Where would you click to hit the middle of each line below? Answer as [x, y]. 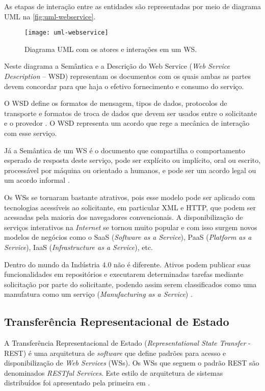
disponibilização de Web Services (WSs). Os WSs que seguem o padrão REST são [132, 363]
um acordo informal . [37, 180]
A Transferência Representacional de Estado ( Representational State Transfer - [127, 343]
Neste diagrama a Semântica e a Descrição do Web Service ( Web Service [117, 66]
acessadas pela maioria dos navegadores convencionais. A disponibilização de [124, 217]
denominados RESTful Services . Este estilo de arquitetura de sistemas [114, 372]
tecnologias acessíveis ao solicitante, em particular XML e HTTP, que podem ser [130, 207]
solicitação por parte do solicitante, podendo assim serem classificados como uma [130, 284]
